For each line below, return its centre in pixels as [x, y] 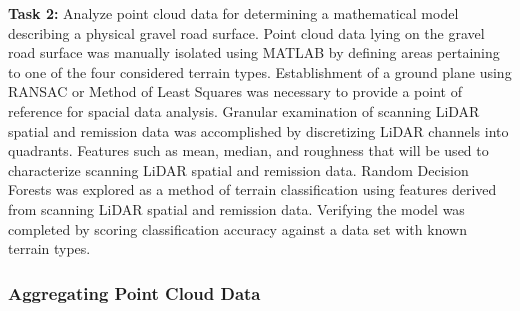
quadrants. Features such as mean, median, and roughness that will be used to [248, 150]
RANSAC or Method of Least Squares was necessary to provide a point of [235, 91]
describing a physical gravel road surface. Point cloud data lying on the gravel [246, 32]
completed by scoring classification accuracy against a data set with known [237, 228]
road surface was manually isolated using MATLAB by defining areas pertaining [254, 52]
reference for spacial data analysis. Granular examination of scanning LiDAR [244, 110]
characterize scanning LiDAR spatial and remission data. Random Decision [238, 169]
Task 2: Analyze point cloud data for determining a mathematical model [233, 13]
